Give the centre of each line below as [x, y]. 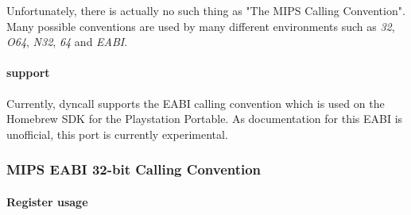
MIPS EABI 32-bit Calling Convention [134, 169]
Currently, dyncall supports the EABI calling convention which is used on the [196, 103]
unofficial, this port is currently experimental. [117, 134]
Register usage [47, 201]
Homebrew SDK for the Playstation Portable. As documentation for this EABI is [205, 119]
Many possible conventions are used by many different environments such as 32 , [201, 26]
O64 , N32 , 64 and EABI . [67, 42]
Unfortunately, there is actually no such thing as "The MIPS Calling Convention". [206, 10]
